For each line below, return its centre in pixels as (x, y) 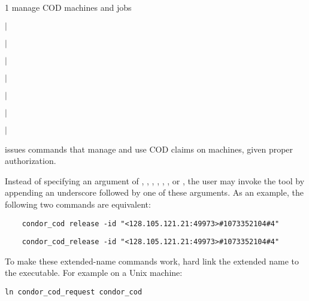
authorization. (31, 161)
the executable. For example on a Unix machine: (94, 273)
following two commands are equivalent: (78, 204)
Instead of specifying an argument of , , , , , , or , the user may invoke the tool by (155, 180)
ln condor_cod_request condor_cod (74, 292)
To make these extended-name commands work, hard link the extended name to (152, 261)
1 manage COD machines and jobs (68, 7)
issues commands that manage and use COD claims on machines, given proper (149, 149)
